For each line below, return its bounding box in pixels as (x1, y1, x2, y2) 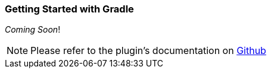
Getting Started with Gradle (5, 3, 134, 15)
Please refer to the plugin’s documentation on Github (30, 45, 266, 57)
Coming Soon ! (5, 24, 61, 35)
